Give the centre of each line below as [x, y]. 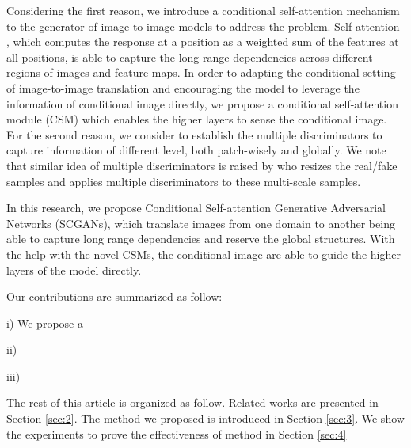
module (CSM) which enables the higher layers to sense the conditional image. [197, 119]
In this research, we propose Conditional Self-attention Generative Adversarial [196, 208]
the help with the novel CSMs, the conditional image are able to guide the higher [204, 254]
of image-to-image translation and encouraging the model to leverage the [183, 87]
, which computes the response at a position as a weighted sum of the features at [203, 42]
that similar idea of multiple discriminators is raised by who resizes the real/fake [202, 165]
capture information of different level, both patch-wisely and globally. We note [196, 150]
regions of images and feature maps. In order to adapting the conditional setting [201, 72]
